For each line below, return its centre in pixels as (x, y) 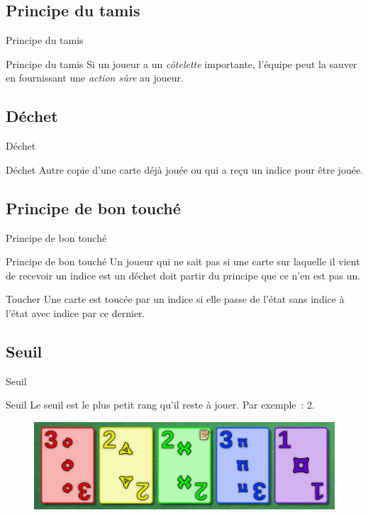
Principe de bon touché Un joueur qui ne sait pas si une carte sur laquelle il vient (183, 261)
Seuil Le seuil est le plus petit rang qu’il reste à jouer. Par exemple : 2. (161, 405)
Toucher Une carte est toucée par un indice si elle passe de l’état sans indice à (175, 299)
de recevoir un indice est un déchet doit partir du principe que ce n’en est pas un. (183, 275)
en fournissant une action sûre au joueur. (95, 78)
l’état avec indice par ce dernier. (76, 312)
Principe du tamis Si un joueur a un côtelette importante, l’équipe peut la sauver (182, 63)
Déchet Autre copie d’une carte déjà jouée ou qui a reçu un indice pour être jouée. (184, 169)
